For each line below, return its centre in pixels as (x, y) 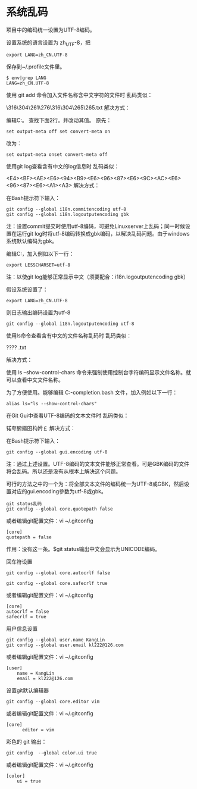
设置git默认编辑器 (28, 690)
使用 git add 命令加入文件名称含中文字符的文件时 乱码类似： (79, 95)
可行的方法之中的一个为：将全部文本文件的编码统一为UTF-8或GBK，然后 (95, 484)
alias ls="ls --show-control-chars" (51, 403)
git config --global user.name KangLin (56, 640)
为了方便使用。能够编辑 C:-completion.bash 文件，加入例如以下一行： (92, 392)
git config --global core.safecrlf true (57, 583)
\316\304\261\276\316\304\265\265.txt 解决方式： (68, 107)
